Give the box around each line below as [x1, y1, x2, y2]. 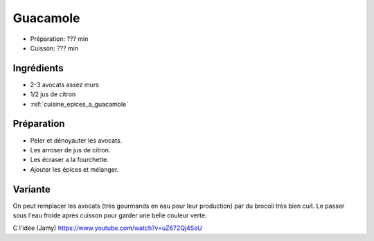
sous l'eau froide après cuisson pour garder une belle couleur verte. [12, 211, 207, 220]
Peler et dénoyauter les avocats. [30, 136, 123, 145]
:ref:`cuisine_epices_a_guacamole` [30, 100, 128, 108]
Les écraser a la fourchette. [30, 156, 109, 164]
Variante [12, 184, 51, 195]
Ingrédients [12, 62, 64, 74]
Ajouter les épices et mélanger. [30, 165, 119, 173]
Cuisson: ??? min [30, 44, 79, 52]
